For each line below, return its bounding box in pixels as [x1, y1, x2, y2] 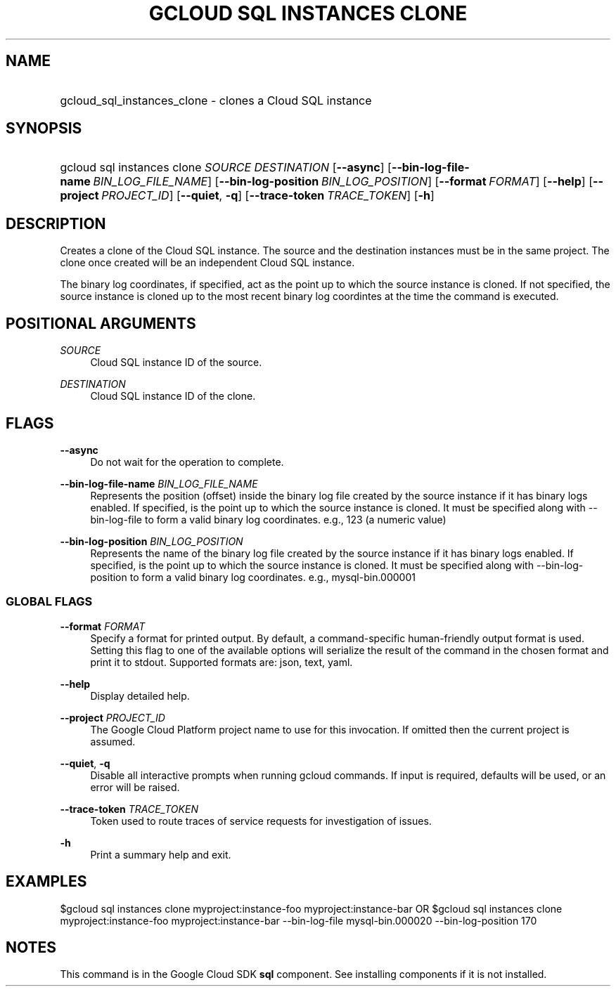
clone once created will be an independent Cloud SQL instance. [60, 256, 355, 269]
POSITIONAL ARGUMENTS [6, 314, 196, 332]
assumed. [90, 735, 136, 748]
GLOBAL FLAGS [6, 594, 93, 609]
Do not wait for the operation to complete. [90, 455, 284, 468]
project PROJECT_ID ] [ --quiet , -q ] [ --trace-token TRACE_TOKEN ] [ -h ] [60, 188, 435, 203]
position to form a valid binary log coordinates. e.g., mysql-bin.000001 [90, 570, 416, 583]
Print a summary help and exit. [90, 848, 231, 861]
